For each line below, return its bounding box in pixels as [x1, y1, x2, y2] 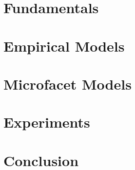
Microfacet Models [3, 74, 132, 94]
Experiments [3, 112, 90, 132]
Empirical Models [3, 36, 125, 56]
